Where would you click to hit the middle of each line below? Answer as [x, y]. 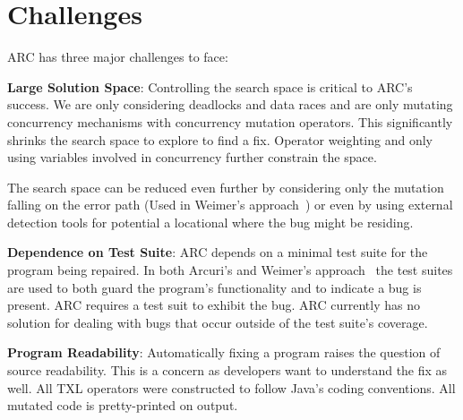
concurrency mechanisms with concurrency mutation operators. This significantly [230, 121]
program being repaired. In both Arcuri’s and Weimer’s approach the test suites [230, 270]
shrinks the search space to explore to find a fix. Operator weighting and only [220, 139]
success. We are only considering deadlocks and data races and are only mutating [230, 104]
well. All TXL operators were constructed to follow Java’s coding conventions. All [231, 387]
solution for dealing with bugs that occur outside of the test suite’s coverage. [218, 322]
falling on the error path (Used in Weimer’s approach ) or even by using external [230, 205]
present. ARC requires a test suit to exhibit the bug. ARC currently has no [214, 305]
